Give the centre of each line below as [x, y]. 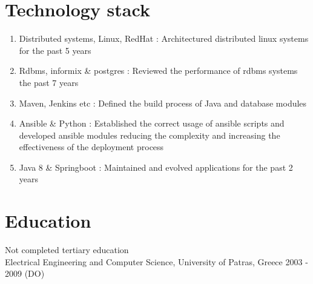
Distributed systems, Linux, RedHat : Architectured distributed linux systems [164, 38]
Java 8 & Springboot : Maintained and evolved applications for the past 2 [156, 167]
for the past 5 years [55, 50]
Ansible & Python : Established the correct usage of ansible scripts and [152, 123]
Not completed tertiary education [67, 250]
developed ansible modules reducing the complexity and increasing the [150, 135]
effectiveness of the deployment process [91, 147]
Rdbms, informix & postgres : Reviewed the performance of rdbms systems [158, 71]
